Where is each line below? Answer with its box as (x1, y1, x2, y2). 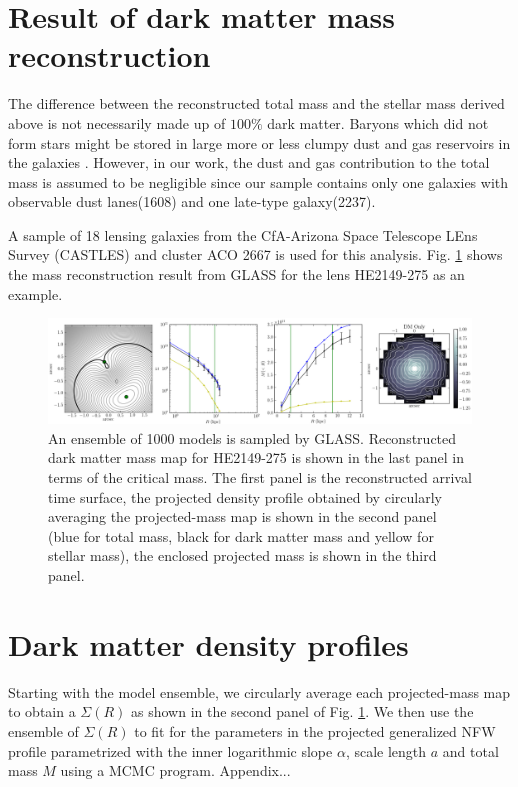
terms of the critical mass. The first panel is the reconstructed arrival (48, 467, 472, 488)
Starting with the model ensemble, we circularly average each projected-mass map (8, 681, 511, 702)
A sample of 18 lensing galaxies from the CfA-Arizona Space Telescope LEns (8, 224, 478, 245)
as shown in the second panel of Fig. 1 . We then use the (131, 701, 474, 722)
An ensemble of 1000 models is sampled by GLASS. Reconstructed (48, 427, 457, 448)
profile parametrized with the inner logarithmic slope (8, 740, 333, 761)
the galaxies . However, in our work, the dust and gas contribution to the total (8, 152, 490, 173)
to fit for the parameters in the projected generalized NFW (134, 720, 496, 741)
